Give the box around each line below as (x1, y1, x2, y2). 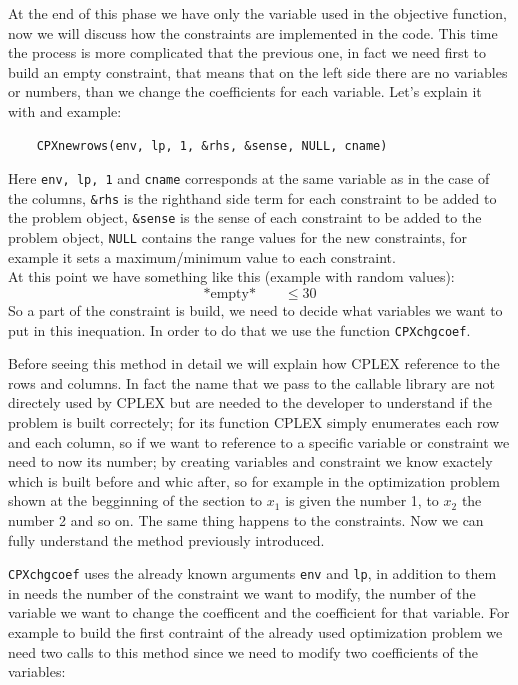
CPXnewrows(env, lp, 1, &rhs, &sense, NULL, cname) (36, 138, 388, 153)
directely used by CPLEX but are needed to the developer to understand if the (8, 392, 492, 413)
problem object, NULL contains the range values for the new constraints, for (8, 227, 467, 248)
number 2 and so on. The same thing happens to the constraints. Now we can (8, 509, 484, 530)
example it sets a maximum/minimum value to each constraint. (8, 246, 396, 267)
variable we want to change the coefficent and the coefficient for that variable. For (8, 602, 510, 623)
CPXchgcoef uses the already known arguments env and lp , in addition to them (8, 563, 497, 584)
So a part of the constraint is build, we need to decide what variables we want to (8, 299, 503, 320)
